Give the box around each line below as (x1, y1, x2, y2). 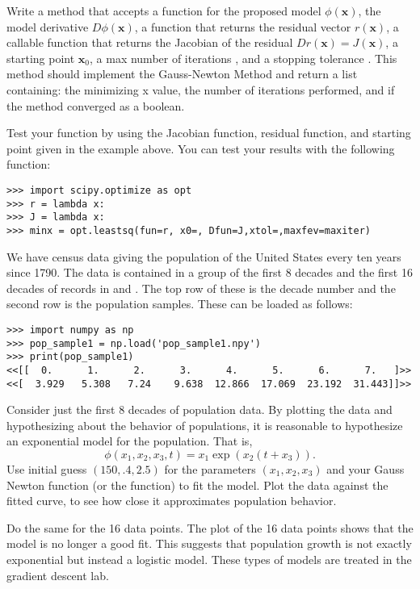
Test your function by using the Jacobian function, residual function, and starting (6, 124, 411, 141)
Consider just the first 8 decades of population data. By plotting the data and (6, 401, 393, 418)
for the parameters (164, 461, 256, 477)
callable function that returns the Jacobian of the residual (6, 34, 293, 51)
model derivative (6, 18, 89, 35)
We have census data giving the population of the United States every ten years (6, 248, 401, 265)
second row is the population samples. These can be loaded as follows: (6, 295, 353, 312)
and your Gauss (326, 461, 405, 477)
